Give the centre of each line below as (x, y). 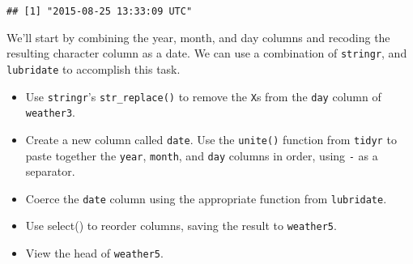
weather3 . (50, 112)
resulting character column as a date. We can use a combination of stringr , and (207, 53)
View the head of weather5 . (94, 253)
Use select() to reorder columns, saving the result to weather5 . (181, 226)
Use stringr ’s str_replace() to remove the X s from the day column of (203, 96)
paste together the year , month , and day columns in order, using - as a (202, 155)
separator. (50, 171)
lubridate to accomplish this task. (94, 68)
